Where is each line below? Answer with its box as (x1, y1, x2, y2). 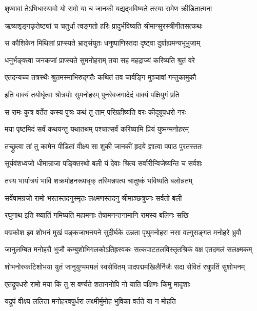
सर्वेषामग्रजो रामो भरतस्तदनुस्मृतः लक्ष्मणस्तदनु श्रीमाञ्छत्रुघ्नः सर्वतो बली (5, 192, 182, 203)
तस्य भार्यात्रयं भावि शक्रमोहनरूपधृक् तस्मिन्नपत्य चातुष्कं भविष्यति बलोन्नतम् (5, 175, 193, 185)
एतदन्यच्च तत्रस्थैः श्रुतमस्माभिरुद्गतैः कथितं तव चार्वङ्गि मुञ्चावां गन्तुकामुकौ (5, 72, 196, 82)
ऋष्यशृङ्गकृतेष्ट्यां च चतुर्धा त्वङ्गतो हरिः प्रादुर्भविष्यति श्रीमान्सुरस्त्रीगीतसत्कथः (5, 20, 203, 31)
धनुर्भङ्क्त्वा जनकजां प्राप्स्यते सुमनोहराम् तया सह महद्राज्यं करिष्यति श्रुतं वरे (5, 54, 195, 65)
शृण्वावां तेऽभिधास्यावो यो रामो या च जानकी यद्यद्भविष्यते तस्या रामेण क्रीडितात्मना (5, 3, 212, 13)
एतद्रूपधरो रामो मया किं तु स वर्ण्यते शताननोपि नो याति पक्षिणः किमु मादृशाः (5, 278, 190, 289)
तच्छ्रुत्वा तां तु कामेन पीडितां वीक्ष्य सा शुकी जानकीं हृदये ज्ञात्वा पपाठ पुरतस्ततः (5, 140, 203, 151)
